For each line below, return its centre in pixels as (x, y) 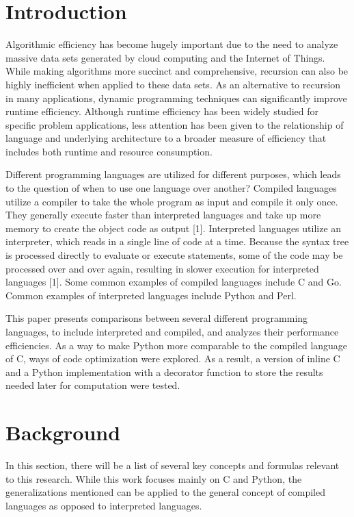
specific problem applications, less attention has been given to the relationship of (175, 124)
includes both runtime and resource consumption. (109, 151)
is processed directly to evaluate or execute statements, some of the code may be (174, 255)
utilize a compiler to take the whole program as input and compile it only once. (172, 201)
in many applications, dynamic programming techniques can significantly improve (176, 98)
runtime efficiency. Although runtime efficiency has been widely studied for (162, 111)
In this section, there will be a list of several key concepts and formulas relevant (173, 465)
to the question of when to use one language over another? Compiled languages (171, 188)
